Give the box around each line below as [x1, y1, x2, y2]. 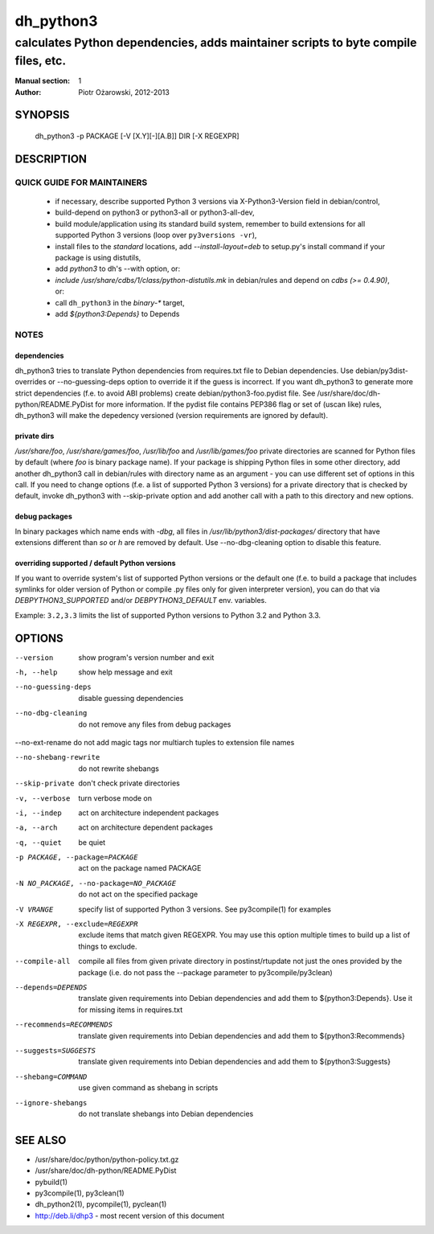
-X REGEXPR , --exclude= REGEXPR [14, 920, 138, 929]
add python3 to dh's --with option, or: [55, 264, 181, 273]
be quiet [78, 837, 106, 847]
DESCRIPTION [14, 152, 88, 166]
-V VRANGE [14, 904, 54, 914]
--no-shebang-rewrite [14, 752, 100, 762]
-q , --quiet [14, 838, 62, 847]
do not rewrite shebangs [78, 764, 160, 773]
